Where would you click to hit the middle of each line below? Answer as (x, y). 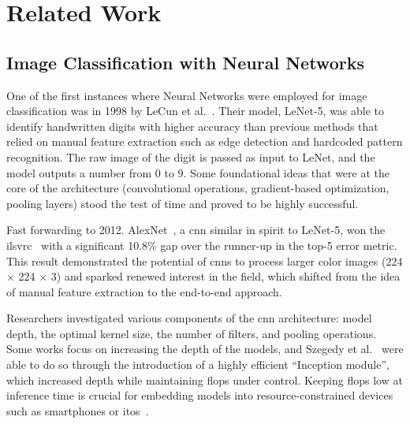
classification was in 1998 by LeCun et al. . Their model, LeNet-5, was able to (196, 111)
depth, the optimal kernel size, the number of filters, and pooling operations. (192, 333)
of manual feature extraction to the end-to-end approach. (144, 291)
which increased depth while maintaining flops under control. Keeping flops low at (205, 379)
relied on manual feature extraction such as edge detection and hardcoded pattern (205, 141)
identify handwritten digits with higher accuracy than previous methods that (192, 126)
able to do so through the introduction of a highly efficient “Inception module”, (198, 364)
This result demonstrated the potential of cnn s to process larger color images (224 (205, 260)
